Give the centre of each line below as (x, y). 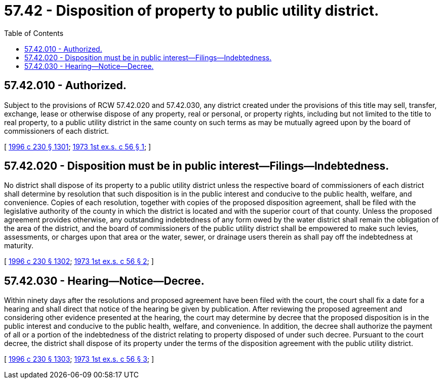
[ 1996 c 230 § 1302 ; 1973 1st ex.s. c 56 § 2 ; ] (79, 261)
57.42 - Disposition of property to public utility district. (192, 11)
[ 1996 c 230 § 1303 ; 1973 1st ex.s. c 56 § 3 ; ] (79, 359)
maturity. (19, 246)
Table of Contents (34, 33)
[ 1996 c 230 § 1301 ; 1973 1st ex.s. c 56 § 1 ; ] (78, 146)
